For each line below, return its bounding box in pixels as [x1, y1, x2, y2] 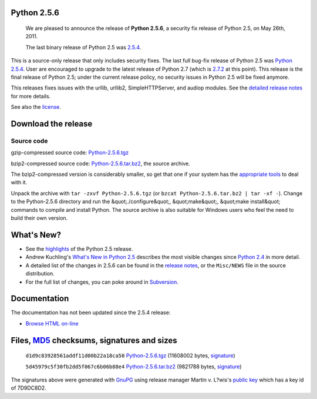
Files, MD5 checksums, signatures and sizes [11, 335, 177, 345]
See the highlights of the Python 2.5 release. [25, 245, 133, 252]
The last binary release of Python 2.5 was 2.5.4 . [25, 44, 141, 51]
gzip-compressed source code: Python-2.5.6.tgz [11, 149, 129, 156]
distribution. [25, 270, 55, 277]
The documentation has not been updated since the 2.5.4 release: [11, 309, 171, 316]
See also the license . [11, 104, 61, 111]
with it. [11, 179, 28, 186]
